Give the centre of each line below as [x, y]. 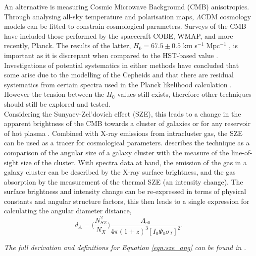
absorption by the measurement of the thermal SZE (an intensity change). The [124, 181]
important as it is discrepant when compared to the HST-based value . [111, 55]
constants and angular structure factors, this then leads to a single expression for [127, 201]
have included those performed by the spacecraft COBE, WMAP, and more [119, 35]
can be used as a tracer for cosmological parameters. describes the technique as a [127, 143]
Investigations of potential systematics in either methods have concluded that [122, 65]
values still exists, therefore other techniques [184, 94]
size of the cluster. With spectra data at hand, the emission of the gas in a [134, 162]
